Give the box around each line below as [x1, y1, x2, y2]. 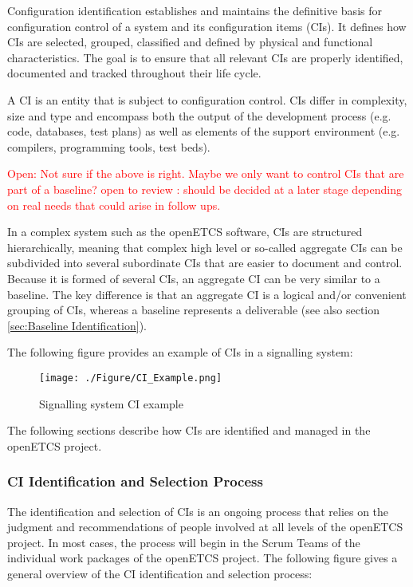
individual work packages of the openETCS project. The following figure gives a [7, 550, 398, 566]
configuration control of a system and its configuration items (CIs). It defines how [7, 18, 407, 34]
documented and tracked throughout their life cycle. [7, 65, 262, 81]
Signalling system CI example [39, 395, 183, 412]
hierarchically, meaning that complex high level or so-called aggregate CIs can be [7, 238, 403, 255]
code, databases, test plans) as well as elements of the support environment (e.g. [7, 123, 400, 140]
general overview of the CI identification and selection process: [7, 565, 313, 581]
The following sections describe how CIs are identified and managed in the [7, 422, 371, 439]
